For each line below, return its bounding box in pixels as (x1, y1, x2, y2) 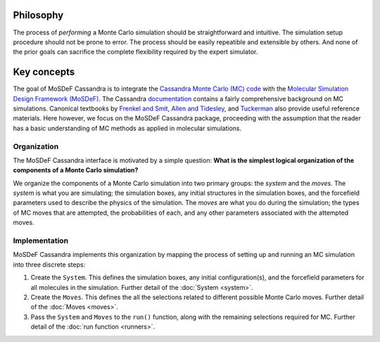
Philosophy (13, 9, 64, 21)
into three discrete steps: (13, 260, 86, 269)
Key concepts (13, 66, 75, 78)
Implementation (13, 236, 69, 246)
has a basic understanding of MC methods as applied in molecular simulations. (13, 124, 242, 132)
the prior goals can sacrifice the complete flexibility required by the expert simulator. (13, 48, 258, 56)
